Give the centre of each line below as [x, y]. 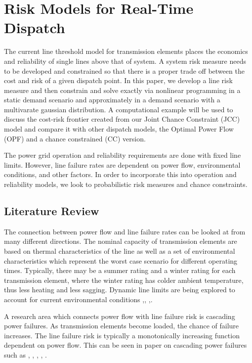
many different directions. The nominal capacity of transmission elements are [121, 241]
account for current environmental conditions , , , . [78, 299]
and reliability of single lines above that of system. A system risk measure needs [125, 61]
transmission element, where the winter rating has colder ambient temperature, [124, 280]
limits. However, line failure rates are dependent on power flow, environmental [122, 164]
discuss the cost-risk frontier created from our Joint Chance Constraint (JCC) [122, 119]
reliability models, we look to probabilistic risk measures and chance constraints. [126, 184]
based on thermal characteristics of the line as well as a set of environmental [120, 251]
